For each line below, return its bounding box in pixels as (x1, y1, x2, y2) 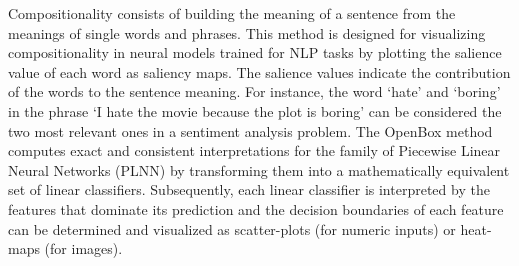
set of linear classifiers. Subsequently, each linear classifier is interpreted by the (8, 179, 490, 200)
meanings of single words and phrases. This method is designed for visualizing (8, 22, 486, 43)
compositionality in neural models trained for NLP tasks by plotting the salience (8, 42, 502, 63)
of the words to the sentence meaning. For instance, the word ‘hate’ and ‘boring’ (8, 81, 501, 102)
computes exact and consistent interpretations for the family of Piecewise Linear (8, 140, 501, 161)
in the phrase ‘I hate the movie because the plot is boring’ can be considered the (8, 100, 502, 121)
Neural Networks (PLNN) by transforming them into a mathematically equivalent (8, 159, 510, 180)
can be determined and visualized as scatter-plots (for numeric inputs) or (8, 218, 456, 239)
